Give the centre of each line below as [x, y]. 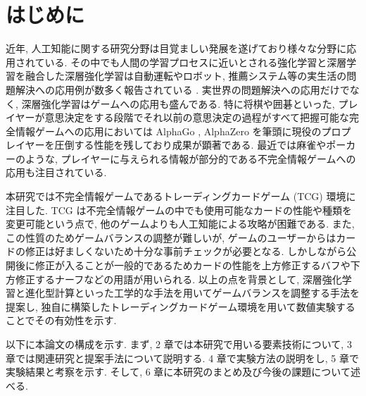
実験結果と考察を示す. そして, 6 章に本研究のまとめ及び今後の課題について [178, 372]
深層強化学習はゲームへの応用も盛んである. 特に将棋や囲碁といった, [178, 103]
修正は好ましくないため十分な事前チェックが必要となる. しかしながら [186, 251]
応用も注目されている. [56, 172]
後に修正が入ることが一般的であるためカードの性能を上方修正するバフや [183, 265]
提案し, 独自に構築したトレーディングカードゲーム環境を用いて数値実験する [181, 306]
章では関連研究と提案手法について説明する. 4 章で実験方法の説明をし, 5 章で [183, 358]
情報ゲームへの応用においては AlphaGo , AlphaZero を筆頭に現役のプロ [178, 131]
